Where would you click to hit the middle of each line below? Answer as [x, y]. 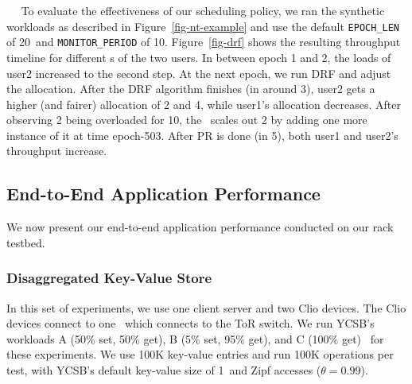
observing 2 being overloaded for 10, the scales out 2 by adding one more [187, 120]
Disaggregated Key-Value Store [109, 278]
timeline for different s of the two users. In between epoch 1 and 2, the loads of [199, 57]
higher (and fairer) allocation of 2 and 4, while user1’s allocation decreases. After [204, 104]
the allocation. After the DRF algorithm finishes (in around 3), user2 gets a [191, 89]
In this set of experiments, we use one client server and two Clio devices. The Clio [206, 307]
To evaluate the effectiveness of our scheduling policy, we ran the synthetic [203, 10]
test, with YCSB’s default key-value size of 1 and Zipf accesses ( [164, 370]
